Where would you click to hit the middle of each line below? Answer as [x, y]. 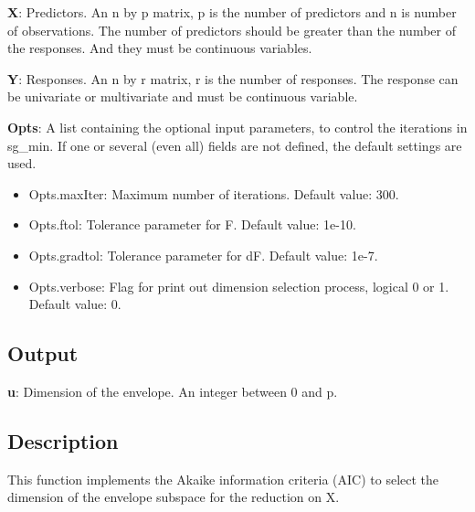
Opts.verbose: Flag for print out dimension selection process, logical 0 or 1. [239, 286]
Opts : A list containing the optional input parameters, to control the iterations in [237, 127]
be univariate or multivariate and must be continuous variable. [183, 96]
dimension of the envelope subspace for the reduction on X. [174, 497]
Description [63, 440]
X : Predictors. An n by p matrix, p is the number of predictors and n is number [232, 12]
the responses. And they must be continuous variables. [160, 48]
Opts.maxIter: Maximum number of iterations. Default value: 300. [214, 193]
